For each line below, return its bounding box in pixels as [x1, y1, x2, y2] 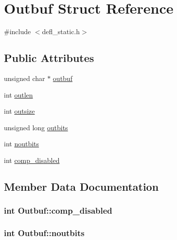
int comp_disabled [4, 155, 60, 165]
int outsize [4, 106, 35, 116]
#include [4, 26, 31, 37]
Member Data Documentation [4, 179, 159, 194]
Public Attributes [4, 50, 94, 65]
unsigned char [4, 73, 45, 83]
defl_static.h [42, 26, 80, 37]
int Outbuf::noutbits [4, 227, 85, 239]
